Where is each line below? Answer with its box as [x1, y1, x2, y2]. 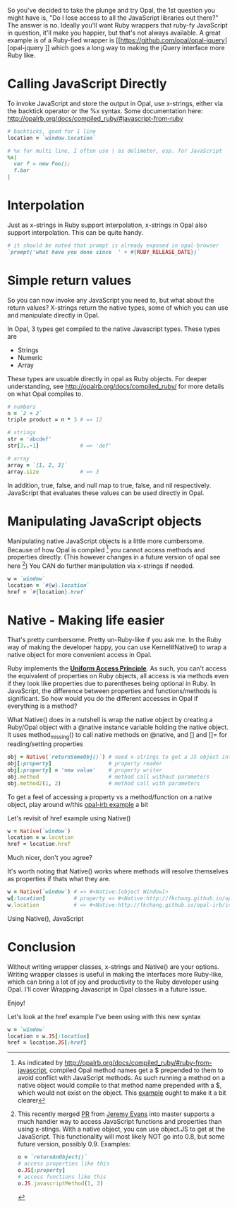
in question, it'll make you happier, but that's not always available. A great [7, 28, 221, 37]
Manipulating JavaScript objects [7, 513, 202, 529]
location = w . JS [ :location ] [7, 1033, 90, 1040]
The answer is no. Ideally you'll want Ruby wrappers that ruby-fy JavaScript [7, 21, 228, 29]
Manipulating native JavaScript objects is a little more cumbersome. [7, 537, 205, 545]
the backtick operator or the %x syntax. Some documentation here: [7, 106, 203, 115]
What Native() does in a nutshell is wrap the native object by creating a [7, 716, 213, 724]
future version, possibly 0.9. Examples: [17, 1140, 131, 1149]
